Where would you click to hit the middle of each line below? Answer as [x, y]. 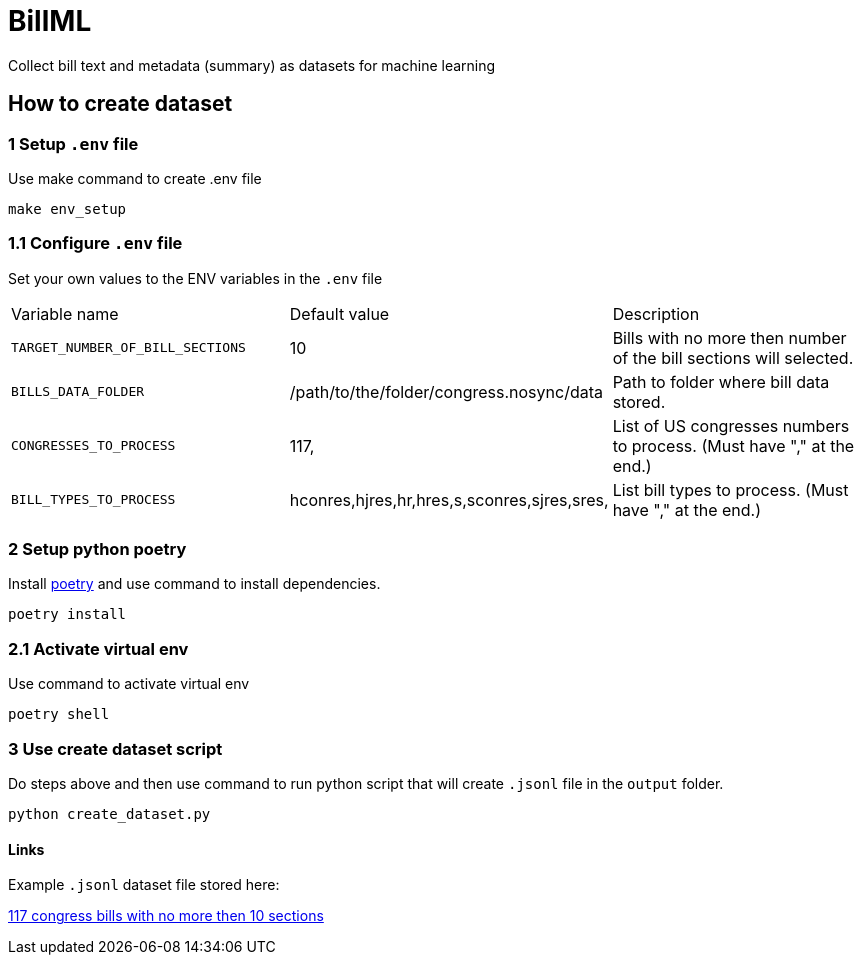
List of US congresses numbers [731, 425]
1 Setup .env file [73, 143]
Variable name [65, 313]
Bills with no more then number [729, 337]
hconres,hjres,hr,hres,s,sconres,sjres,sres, [449, 499]
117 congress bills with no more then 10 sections [166, 916]
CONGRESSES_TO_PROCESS [93, 446]
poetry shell [59, 714]
